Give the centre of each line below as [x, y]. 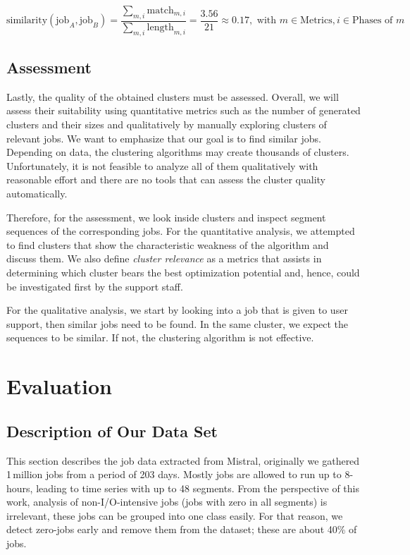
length [160, 27]
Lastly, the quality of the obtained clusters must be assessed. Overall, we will [173, 96]
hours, [20, 488]
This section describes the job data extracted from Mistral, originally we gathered [183, 460]
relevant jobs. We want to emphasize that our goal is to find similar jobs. [164, 138]
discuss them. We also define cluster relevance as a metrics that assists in [164, 258]
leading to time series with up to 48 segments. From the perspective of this [198, 488]
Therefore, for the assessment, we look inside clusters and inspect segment [166, 217]
